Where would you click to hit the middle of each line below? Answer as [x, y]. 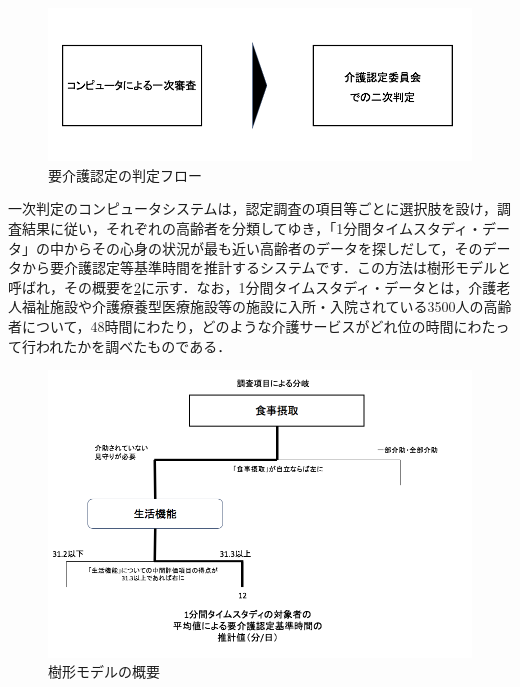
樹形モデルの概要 [104, 671]
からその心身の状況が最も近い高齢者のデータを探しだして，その [273, 247]
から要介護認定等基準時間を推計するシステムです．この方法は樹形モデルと [266, 267]
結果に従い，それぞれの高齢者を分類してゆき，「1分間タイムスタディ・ [251, 228]
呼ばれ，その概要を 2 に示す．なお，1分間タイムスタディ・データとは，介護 [252, 286]
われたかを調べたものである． [133, 345]
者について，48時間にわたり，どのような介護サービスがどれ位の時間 [231, 326]
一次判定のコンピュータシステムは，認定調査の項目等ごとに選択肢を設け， [252, 208]
